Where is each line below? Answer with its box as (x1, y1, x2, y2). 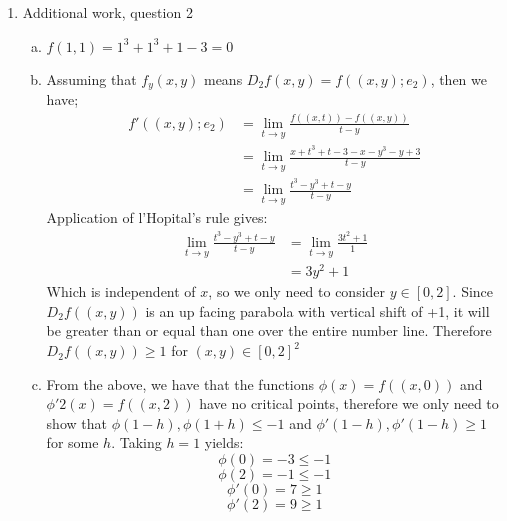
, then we (430, 68, 488, 89)
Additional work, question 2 (22, 2, 193, 22)
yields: (204, 432, 244, 453)
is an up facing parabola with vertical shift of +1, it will (145, 300, 490, 321)
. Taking (111, 432, 162, 453)
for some (46, 432, 99, 453)
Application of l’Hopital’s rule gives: (46, 207, 268, 228)
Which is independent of (46, 281, 196, 302)
